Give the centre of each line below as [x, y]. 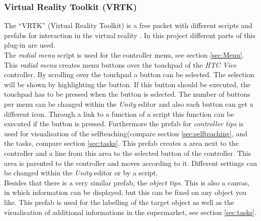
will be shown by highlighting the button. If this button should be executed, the [127, 84]
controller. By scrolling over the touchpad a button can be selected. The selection [129, 74]
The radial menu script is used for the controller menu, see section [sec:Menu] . [124, 55]
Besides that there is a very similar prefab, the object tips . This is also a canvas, [127, 182]
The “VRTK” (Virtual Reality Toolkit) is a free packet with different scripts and [128, 25]
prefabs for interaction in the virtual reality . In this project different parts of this [130, 35]
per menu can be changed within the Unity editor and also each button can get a [129, 103]
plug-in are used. [30, 45]
